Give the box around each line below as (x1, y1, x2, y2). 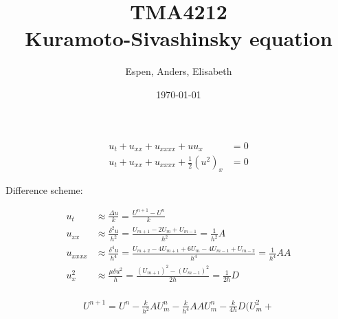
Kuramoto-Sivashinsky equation (25, 24, 333, 52)
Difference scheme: (5, 182, 83, 197)
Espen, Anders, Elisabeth (125, 64, 232, 78)
